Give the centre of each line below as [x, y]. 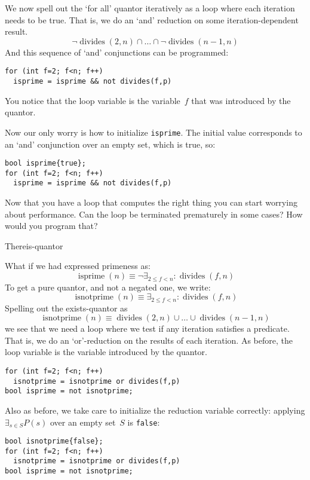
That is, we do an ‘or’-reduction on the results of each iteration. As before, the [149, 340]
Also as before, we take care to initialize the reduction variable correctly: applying [155, 410]
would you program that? [51, 226]
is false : [144, 422]
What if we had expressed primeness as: [78, 266]
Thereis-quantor [34, 245]
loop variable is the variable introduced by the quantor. [106, 352]
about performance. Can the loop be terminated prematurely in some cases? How [154, 214]
